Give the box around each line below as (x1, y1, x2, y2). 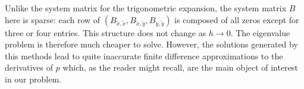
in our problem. (5, 72, 61, 85)
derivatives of (5, 61, 54, 74)
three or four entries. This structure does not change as (5, 26, 206, 39)
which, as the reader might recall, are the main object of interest (62, 61, 298, 74)
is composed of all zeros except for (174, 13, 299, 26)
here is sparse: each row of (5, 13, 101, 26)
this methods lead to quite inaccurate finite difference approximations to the (5, 49, 283, 62)
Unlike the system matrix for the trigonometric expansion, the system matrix (5, 2, 287, 14)
